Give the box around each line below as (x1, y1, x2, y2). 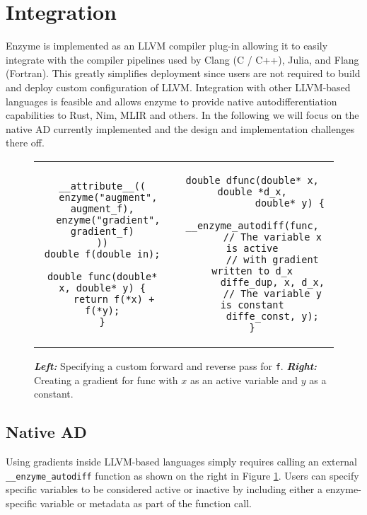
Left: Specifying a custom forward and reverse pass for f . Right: (34, 358, 318, 373)
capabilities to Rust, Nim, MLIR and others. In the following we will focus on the (6, 108, 359, 122)
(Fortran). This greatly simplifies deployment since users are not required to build (6, 66, 361, 81)
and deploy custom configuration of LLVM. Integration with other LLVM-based (6, 79, 351, 94)
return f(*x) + (73, 293, 155, 305)
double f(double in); (44, 248, 161, 260)
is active (226, 242, 279, 254)
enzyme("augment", (59, 191, 158, 203)
